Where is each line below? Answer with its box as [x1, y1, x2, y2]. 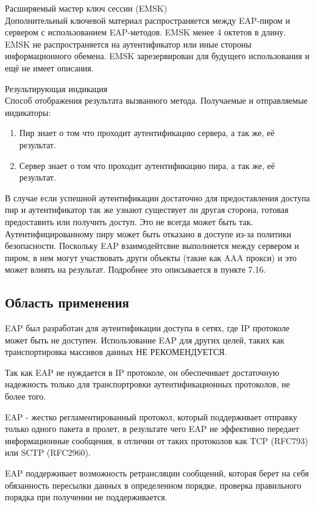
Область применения [5, 293, 129, 312]
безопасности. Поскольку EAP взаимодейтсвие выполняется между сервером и [5, 239, 299, 252]
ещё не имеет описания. [5, 61, 94, 74]
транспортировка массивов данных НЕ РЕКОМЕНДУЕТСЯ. [5, 345, 227, 358]
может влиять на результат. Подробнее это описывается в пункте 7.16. [5, 263, 266, 276]
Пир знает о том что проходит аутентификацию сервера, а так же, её [19, 126, 275, 139]
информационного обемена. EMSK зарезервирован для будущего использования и [5, 49, 310, 62]
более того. [5, 390, 46, 403]
